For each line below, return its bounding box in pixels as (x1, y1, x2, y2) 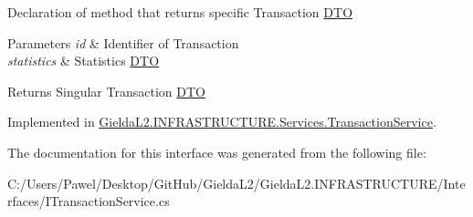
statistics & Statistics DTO (7, 51, 160, 70)
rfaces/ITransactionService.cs (7, 191, 170, 211)
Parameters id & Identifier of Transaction (7, 33, 239, 52)
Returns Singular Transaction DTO (7, 81, 205, 100)
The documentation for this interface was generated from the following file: (7, 142, 426, 161)
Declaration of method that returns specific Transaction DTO (7, 3, 353, 21)
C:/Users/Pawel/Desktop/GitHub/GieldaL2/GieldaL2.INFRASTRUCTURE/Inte (7, 173, 466, 192)
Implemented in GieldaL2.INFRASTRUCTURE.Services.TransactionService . (7, 112, 436, 131)
